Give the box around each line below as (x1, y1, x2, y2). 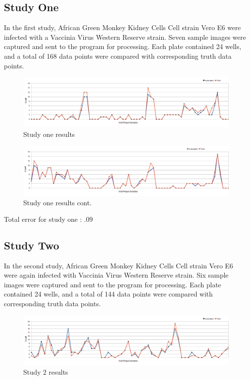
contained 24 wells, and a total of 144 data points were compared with (4, 289, 213, 299)
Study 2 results (23, 367, 68, 377)
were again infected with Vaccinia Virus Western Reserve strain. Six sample (4, 270, 229, 280)
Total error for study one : (4, 214, 82, 224)
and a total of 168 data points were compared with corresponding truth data (4, 50, 232, 61)
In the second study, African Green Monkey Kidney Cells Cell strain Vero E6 (4, 260, 233, 270)
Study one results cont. (23, 198, 92, 208)
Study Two (4, 237, 60, 252)
